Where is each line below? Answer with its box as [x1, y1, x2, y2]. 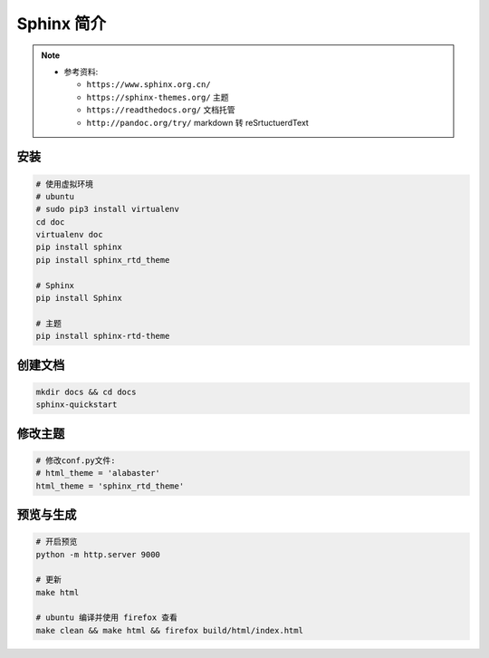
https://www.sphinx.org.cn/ [86, 80, 212, 90]
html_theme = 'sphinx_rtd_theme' [35, 480, 185, 491]
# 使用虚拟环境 [35, 179, 94, 189]
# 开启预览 [35, 537, 78, 547]
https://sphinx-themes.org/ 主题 [86, 92, 230, 102]
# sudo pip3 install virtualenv [35, 204, 180, 215]
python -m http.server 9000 [35, 549, 160, 559]
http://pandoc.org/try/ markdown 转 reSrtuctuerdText [86, 117, 310, 128]
